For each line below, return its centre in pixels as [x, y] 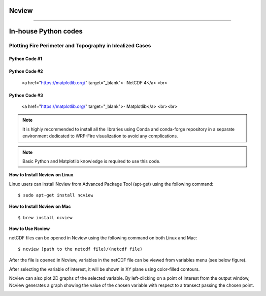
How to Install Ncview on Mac [40, 206]
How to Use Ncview [30, 229]
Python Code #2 [26, 71]
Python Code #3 [26, 95]
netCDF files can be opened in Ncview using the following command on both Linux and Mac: [103, 238]
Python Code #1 [26, 59]
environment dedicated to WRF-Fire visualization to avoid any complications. [100, 136]
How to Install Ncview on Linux [41, 175]
